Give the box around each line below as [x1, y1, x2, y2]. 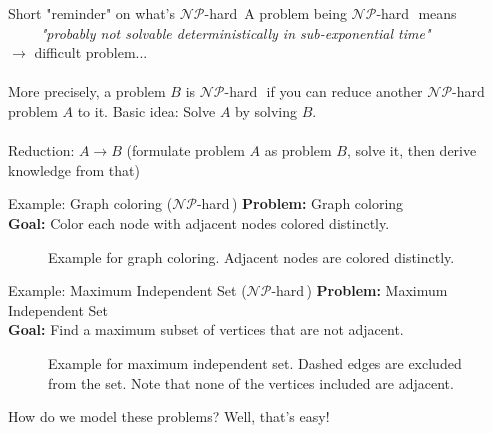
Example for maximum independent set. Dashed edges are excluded [48, 352, 462, 373]
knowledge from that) [8, 159, 140, 180]
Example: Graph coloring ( [8, 193, 173, 214]
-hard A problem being [204, 3, 347, 23]
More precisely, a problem [8, 81, 166, 102]
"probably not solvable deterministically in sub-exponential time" [40, 22, 431, 43]
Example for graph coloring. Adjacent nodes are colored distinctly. [48, 246, 455, 267]
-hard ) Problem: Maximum [271, 280, 448, 301]
